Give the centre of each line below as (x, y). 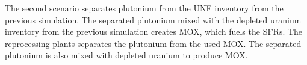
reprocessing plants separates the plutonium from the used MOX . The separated (153, 43)
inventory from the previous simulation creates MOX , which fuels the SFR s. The (154, 32)
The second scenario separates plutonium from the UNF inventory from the (144, 8)
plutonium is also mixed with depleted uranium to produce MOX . (126, 55)
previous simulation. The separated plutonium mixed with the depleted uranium (153, 20)
